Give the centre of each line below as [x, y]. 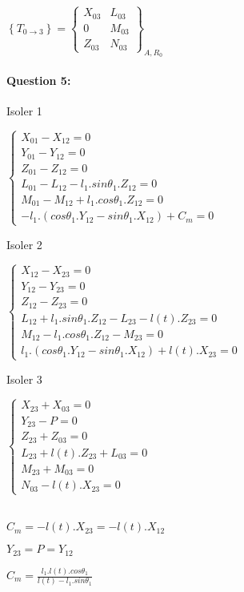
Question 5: [39, 80]
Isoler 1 [24, 110]
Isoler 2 [24, 244]
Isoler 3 [24, 379]
